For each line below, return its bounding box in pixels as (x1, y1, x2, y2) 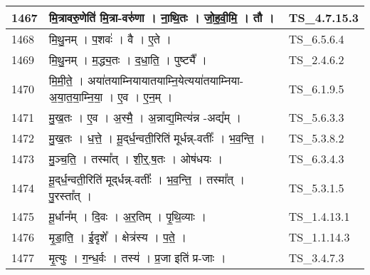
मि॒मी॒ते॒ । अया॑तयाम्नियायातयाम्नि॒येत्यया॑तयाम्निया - (48, 72, 244, 88)
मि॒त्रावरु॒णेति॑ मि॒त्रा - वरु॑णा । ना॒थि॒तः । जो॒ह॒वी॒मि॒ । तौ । (48, 9, 275, 26)
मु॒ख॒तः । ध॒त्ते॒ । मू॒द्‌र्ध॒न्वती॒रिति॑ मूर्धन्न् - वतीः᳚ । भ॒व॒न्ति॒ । (48, 130, 265, 146)
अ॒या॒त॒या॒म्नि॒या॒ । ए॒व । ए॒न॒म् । (48, 88, 173, 105)
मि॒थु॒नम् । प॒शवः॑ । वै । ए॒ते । (48, 31, 171, 47)
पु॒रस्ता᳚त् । (48, 187, 92, 204)
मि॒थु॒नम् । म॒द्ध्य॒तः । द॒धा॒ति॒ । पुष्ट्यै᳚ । (48, 51, 207, 68)
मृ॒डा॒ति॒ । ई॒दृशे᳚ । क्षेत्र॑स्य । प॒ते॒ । (48, 229, 186, 245)
